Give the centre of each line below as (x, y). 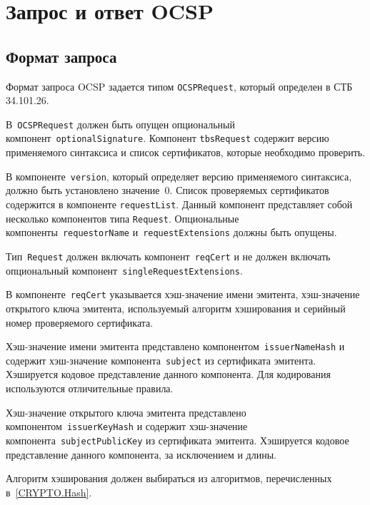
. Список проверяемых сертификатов (249, 190)
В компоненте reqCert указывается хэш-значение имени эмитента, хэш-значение (183, 294)
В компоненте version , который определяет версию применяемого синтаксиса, (179, 176)
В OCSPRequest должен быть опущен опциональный (120, 124)
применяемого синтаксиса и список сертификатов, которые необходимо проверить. (186, 152)
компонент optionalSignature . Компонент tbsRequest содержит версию (167, 138)
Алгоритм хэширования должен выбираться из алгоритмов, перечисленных (169, 478)
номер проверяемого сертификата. (80, 322)
